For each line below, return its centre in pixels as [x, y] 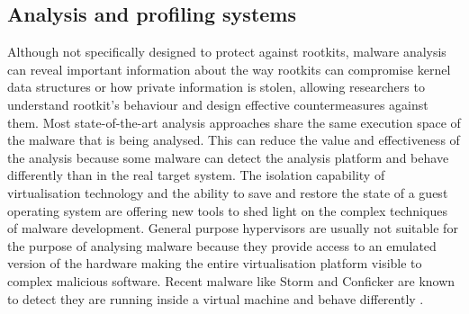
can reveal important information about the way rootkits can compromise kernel [229, 69]
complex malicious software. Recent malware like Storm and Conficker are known [231, 280]
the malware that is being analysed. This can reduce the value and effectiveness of [234, 140]
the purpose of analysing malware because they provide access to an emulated [222, 245]
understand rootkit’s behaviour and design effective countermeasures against [218, 104]
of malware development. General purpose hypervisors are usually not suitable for [233, 228]
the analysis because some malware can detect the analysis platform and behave [228, 157]
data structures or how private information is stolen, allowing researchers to [216, 87]
